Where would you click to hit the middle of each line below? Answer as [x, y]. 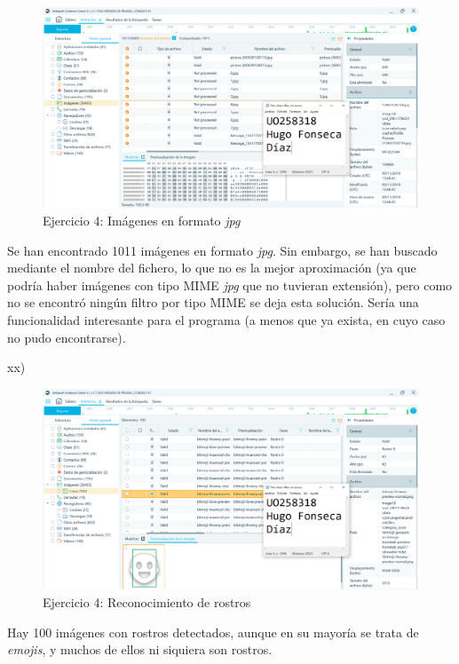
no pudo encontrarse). [67, 337]
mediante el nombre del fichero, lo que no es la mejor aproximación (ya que [212, 268]
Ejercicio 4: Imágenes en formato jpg [142, 221]
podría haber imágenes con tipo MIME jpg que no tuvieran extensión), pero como [230, 285]
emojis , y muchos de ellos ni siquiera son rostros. [140, 649]
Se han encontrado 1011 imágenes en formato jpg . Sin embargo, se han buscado [222, 250]
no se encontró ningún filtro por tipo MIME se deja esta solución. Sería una [213, 302]
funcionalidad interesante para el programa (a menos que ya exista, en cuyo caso [226, 320]
